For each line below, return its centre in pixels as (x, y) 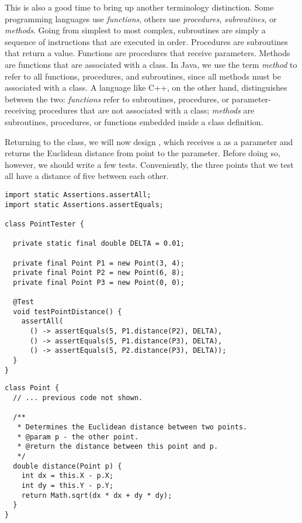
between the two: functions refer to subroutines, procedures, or (117, 99)
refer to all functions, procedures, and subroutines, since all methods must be (143, 76)
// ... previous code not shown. (78, 398)
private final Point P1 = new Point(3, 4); (99, 263)
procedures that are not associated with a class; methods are (147, 110)
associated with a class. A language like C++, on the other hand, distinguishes (146, 87)
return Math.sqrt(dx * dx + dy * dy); (97, 495)
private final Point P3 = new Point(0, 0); (99, 282)
